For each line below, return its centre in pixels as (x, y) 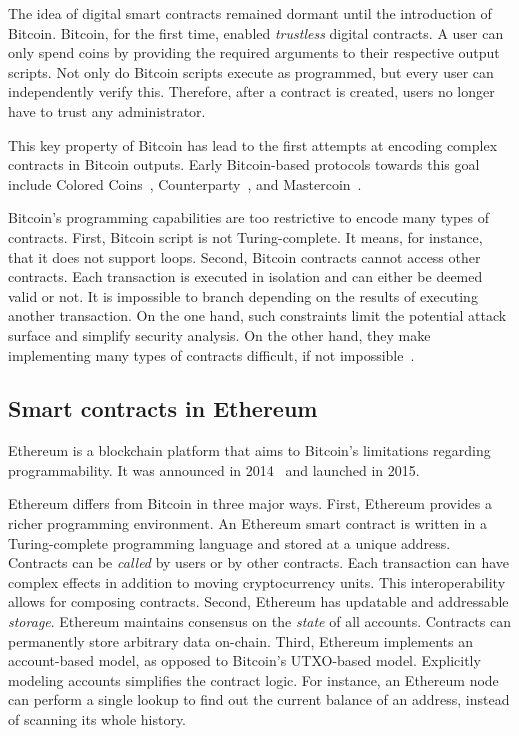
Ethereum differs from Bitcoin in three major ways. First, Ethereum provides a (250, 503)
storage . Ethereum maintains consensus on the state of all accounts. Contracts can (259, 621)
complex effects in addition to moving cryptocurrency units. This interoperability (257, 581)
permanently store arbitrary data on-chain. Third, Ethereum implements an (240, 640)
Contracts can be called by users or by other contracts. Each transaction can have (259, 562)
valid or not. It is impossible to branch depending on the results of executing (243, 295)
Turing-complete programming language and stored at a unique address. (229, 542)
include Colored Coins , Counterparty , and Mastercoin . (185, 183)
